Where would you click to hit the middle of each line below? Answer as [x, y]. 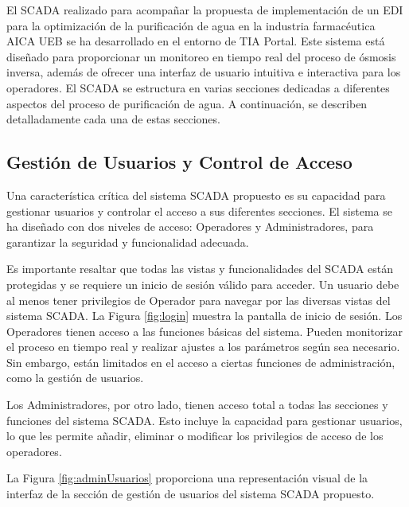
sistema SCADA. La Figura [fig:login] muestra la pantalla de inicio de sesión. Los [204, 316]
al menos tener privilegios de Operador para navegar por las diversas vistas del [199, 300]
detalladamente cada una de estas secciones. [113, 119]
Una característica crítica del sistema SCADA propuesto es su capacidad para [196, 195]
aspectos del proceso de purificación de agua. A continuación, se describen [187, 103]
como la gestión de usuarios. [75, 378]
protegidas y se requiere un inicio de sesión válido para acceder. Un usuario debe [203, 284]
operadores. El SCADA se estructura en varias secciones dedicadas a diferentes [198, 87]
